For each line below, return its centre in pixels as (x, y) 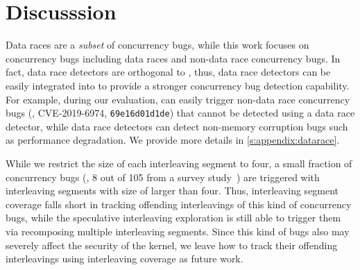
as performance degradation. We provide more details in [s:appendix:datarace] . (173, 140)
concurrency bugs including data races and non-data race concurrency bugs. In (173, 58)
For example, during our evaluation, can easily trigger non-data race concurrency (178, 99)
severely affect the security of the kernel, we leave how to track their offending (172, 245)
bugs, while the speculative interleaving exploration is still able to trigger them (173, 218)
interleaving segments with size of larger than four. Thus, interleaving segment (172, 191)
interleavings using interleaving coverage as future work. (125, 259)
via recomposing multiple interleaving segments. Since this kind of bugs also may (178, 231)
